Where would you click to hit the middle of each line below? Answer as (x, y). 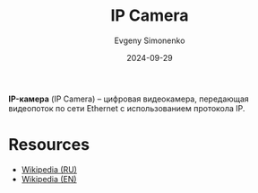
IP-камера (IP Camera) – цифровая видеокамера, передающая (129, 99)
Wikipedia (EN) (49, 179)
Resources (49, 145)
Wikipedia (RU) (49, 169)
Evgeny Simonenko (150, 40)
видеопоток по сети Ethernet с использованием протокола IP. (127, 108)
